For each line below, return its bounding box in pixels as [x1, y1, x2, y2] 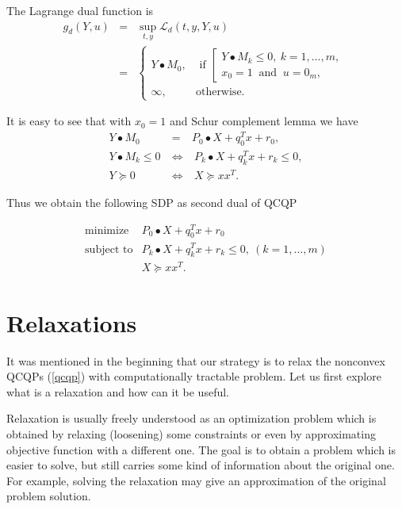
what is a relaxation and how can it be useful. [6, 383, 229, 400]
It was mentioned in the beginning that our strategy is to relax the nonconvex [6, 352, 385, 369]
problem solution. [6, 488, 91, 504]
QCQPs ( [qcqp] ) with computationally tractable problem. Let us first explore [6, 368, 381, 385]
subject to [85, 243, 133, 255]
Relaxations [6, 306, 137, 339]
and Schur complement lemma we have [169, 113, 358, 129]
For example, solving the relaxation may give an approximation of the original [6, 472, 386, 488]
